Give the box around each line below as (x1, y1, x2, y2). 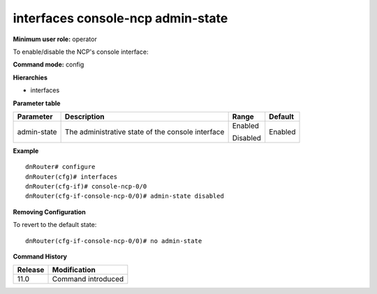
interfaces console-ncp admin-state (13, 10, 228, 26)
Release (17, 265, 45, 275)
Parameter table (13, 98, 61, 108)
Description (64, 112, 105, 122)
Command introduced (52, 274, 124, 284)
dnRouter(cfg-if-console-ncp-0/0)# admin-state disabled (25, 192, 225, 200)
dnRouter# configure (25, 163, 96, 171)
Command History (13, 252, 68, 261)
